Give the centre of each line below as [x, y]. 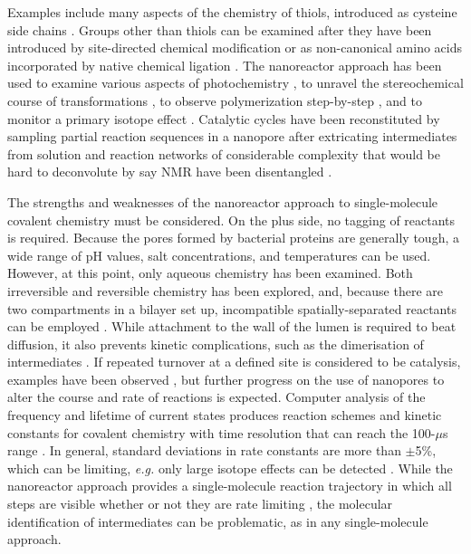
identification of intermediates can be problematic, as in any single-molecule [218, 521]
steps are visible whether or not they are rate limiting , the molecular [200, 504]
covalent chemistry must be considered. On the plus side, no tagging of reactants [231, 220]
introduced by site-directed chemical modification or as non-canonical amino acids [235, 48]
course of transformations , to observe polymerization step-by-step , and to [215, 100]
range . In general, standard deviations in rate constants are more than [204, 450]
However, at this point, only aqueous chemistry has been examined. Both [210, 273]
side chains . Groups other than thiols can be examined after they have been [220, 29]
